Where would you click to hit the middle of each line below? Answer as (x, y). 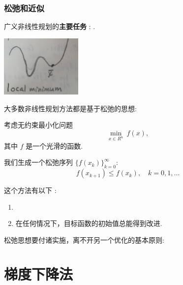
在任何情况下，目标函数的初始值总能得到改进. (89, 223)
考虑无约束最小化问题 (38, 125)
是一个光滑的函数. (54, 145)
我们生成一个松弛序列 (38, 162)
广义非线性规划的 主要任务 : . (50, 26)
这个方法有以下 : (30, 190)
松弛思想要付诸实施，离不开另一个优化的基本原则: (84, 239)
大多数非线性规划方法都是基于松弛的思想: (70, 108)
